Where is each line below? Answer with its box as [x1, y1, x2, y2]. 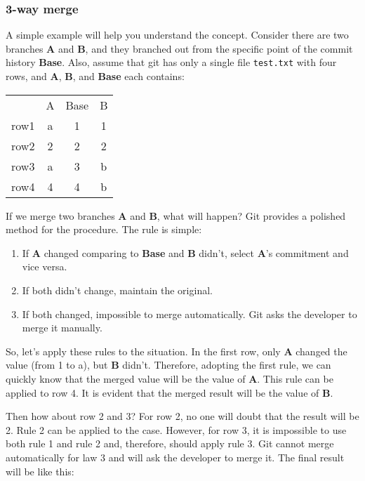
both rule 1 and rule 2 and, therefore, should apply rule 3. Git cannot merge [6, 436, 334, 451]
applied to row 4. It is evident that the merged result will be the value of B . [6, 385, 333, 400]
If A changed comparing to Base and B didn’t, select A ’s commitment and [22, 245, 349, 260]
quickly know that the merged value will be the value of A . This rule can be [6, 371, 333, 386]
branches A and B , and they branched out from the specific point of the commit [6, 41, 353, 55]
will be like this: [6, 463, 74, 478]
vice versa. [22, 259, 67, 274]
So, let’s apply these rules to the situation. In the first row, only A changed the [6, 343, 347, 358]
